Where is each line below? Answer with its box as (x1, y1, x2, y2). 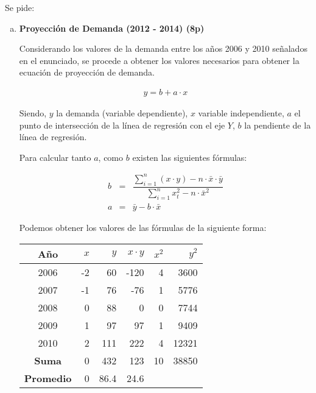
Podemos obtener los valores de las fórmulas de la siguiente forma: (19, 221, 267, 234)
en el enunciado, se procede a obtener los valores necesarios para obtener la (19, 54, 300, 66)
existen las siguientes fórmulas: (132, 150, 247, 163)
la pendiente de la (244, 118, 311, 131)
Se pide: (5, 1, 35, 13)
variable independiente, (198, 107, 284, 119)
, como (98, 150, 124, 163)
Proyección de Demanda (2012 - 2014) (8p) (19, 21, 205, 34)
